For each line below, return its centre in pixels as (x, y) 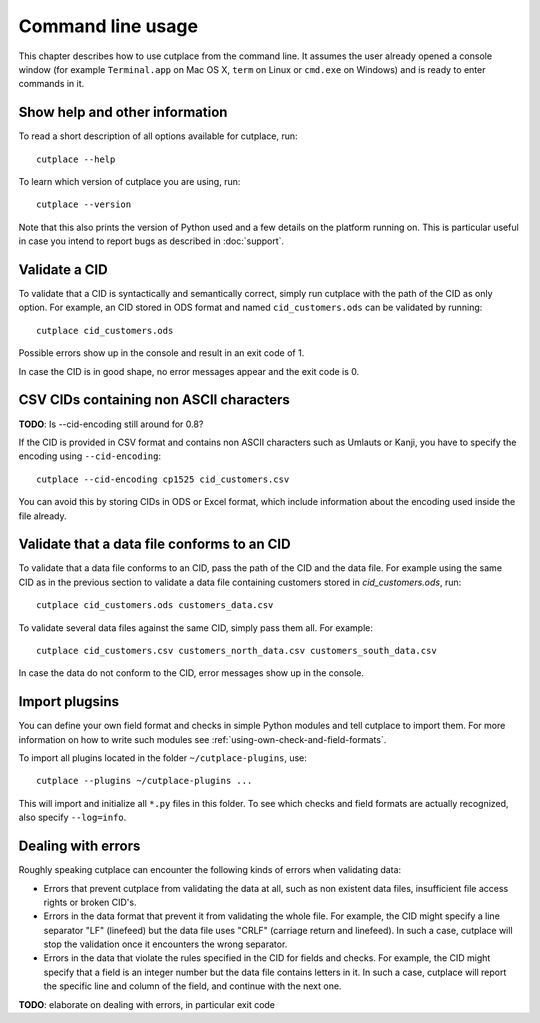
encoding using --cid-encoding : (90, 456)
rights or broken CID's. (90, 902)
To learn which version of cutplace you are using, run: (129, 182)
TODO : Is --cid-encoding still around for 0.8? (111, 424)
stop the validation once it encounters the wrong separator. (165, 944)
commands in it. (51, 84)
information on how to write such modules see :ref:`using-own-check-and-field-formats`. (202, 739)
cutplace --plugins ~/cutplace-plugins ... (144, 781)
